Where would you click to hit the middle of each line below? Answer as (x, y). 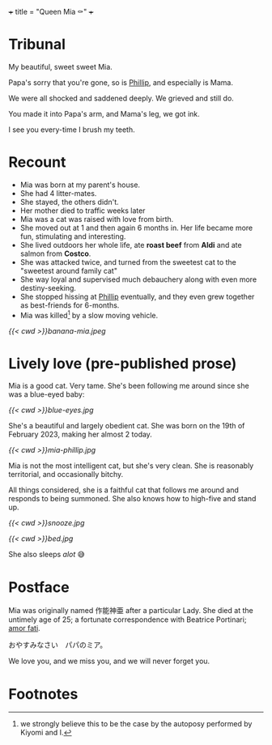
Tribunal (37, 45)
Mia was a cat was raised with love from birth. (97, 219)
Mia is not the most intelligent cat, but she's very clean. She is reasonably (131, 466)
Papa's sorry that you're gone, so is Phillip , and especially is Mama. (121, 82)
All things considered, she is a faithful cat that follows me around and (123, 490)
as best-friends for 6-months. (70, 305)
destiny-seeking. (48, 287)
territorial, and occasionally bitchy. (66, 475)
